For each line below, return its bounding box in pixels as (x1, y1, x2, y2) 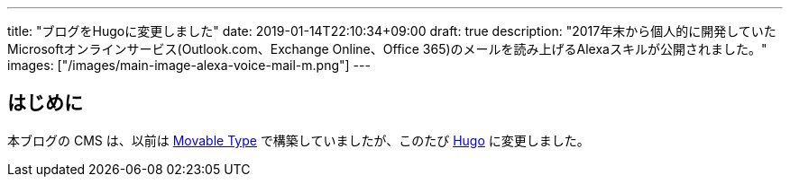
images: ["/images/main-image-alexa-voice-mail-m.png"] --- (7, 57, 371, 73)
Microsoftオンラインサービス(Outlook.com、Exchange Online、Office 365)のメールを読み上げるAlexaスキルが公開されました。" (7, 41, 767, 57)
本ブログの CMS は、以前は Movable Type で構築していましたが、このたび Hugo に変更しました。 (7, 132, 590, 148)
